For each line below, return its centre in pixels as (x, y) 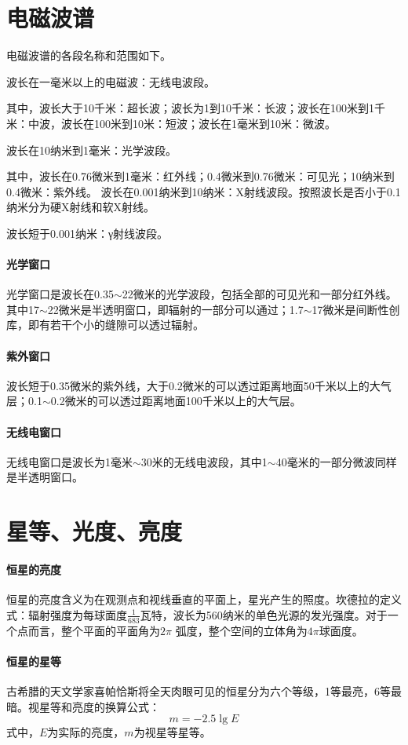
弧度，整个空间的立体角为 (241, 630)
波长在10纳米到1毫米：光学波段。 (91, 150)
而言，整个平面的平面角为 (94, 630)
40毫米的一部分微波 (325, 461)
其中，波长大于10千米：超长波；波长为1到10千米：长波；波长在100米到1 (190, 108)
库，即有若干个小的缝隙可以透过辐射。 (105, 325)
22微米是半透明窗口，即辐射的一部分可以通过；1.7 (175, 309)
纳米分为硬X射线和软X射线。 (80, 207)
